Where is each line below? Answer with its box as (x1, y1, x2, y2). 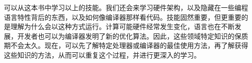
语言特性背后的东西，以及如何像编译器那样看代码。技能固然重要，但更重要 (4, 12, 241, 22)
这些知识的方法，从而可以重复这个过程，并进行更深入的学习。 (4, 49, 201, 60)
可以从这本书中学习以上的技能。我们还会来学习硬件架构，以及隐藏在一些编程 (4, 2, 248, 12)
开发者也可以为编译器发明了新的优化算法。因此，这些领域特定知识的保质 (17, 31, 248, 41)
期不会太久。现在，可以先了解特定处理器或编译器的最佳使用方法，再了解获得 (4, 40, 248, 50)
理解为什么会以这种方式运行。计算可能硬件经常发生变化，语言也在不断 (10, 21, 235, 31)
